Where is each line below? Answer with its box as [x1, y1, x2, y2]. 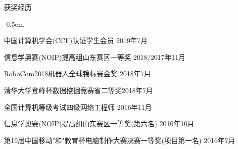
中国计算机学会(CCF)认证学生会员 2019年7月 [4, 35, 147, 46]
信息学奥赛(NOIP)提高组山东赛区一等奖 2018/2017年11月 [4, 51, 186, 62]
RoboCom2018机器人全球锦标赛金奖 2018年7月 [4, 68, 151, 79]
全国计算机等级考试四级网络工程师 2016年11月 [4, 101, 152, 112]
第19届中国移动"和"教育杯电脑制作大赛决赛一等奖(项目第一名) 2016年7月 [4, 135, 236, 145]
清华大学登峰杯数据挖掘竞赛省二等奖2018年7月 [4, 85, 153, 95]
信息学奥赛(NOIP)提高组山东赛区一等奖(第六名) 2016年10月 [4, 118, 194, 129]
